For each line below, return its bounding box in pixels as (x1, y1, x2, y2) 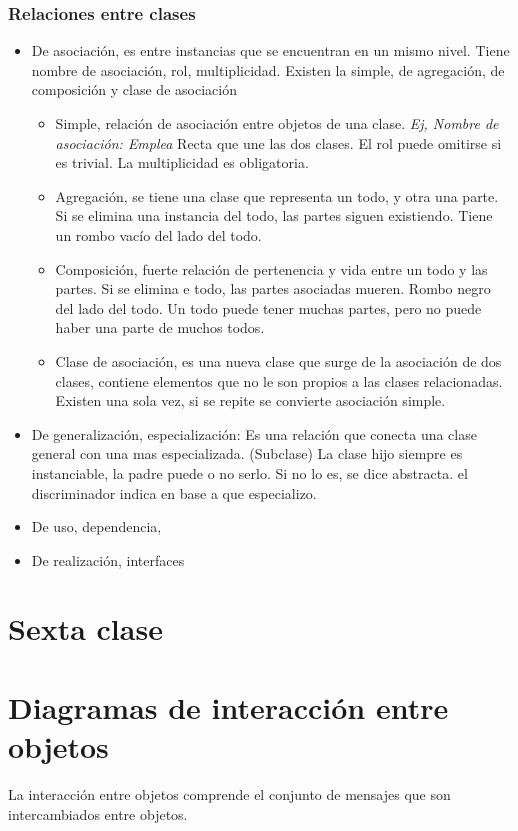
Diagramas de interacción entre (8, 686, 449, 727)
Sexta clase (8, 608, 163, 649)
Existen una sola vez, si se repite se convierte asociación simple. (55, 390, 446, 411)
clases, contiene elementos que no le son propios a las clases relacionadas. (55, 370, 503, 391)
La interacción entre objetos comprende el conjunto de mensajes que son (8, 783, 451, 804)
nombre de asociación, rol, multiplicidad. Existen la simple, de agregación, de (31, 59, 505, 80)
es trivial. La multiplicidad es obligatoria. (55, 152, 309, 173)
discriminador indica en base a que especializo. (31, 482, 317, 503)
